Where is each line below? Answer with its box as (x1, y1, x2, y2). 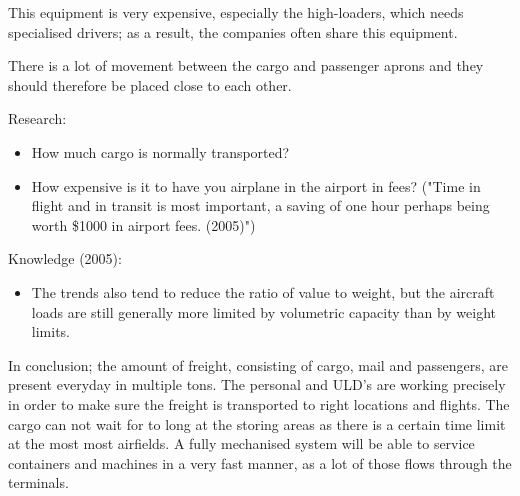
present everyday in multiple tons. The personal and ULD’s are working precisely (8, 374, 506, 395)
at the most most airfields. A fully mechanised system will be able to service (8, 433, 475, 454)
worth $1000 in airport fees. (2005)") (31, 214, 256, 235)
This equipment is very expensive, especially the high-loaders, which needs (8, 2, 464, 22)
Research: (8, 108, 67, 129)
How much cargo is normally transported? (31, 141, 290, 162)
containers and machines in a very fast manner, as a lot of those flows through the (8, 452, 512, 473)
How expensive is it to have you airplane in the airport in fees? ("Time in (31, 175, 481, 196)
